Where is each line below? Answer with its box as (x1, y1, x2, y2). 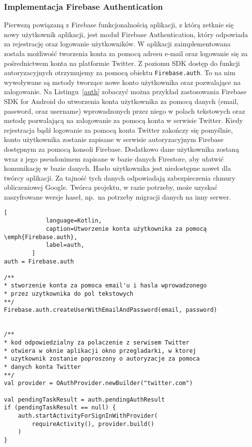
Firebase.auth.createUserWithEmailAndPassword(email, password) (4, 306, 217, 314)
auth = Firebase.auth (4, 258, 74, 265)
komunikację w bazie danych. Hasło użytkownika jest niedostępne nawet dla (4, 163, 231, 173)
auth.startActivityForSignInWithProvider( (18, 412, 158, 419)
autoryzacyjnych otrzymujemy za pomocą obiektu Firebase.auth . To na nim (4, 67, 235, 78)
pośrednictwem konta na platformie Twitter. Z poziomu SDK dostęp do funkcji (4, 58, 240, 68)
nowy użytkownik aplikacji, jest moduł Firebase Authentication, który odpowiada (4, 29, 248, 39)
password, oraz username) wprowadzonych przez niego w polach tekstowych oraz (4, 105, 245, 116)
